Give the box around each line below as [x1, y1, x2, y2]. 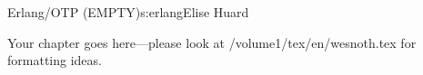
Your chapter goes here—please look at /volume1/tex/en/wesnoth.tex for [7, 33, 417, 52]
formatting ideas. [7, 51, 102, 70]
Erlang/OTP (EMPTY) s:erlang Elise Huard [7, 3, 249, 21]
